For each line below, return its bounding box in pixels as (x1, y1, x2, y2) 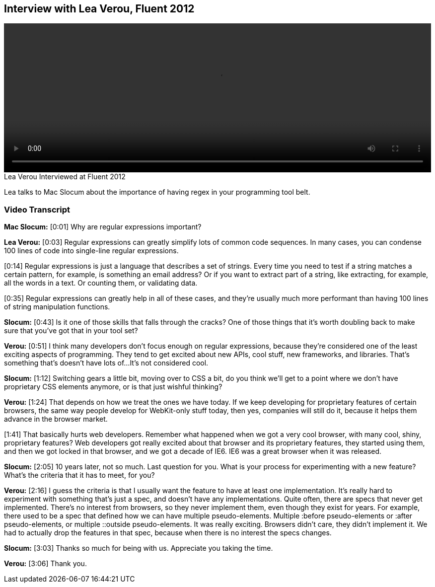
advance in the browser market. (4, 415, 108, 424)
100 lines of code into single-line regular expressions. (4, 246, 179, 255)
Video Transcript (4, 204, 70, 215)
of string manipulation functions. (4, 302, 110, 311)
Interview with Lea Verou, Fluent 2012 (4, 2, 195, 15)
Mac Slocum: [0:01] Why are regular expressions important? (4, 222, 202, 231)
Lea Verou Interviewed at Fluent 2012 (4, 172, 126, 181)
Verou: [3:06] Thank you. (4, 559, 87, 568)
